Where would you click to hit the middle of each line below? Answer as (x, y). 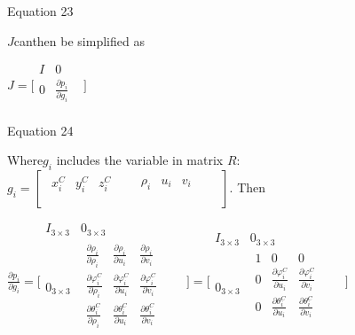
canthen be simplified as (79, 40)
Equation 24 (40, 130)
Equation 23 (40, 11)
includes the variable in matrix (140, 160)
